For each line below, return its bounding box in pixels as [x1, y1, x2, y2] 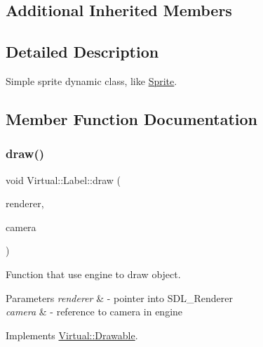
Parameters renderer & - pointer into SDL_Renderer [6, 290, 233, 305]
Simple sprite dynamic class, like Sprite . [6, 73, 177, 88]
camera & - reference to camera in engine [6, 304, 183, 319]
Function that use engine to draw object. [6, 266, 181, 281]
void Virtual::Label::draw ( [6, 172, 121, 187]
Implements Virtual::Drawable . [6, 327, 138, 342]
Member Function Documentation [6, 107, 258, 129]
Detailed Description [6, 41, 159, 63]
